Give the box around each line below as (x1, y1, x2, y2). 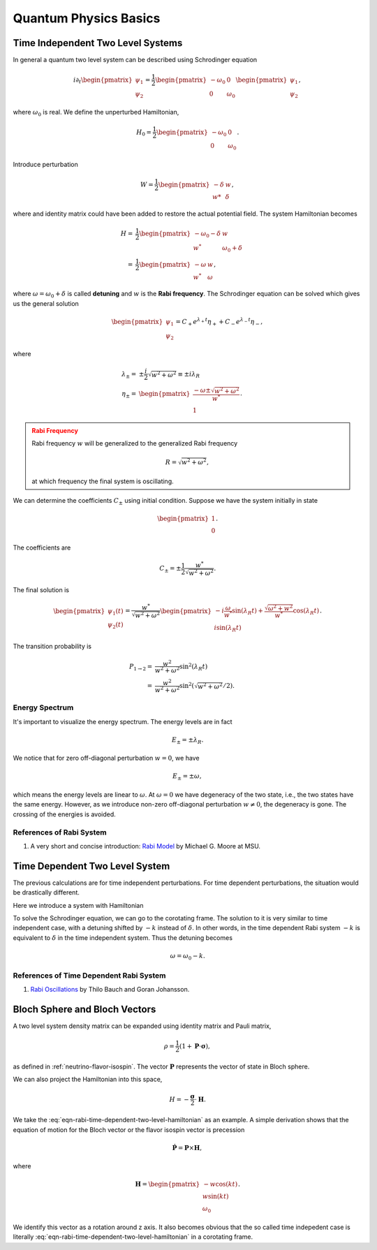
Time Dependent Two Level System (13, 860, 170, 872)
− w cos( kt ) (203, 1180, 238, 1189)
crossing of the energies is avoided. (13, 810, 117, 818)
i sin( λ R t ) (214, 624, 242, 633)
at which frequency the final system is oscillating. (31, 477, 174, 485)
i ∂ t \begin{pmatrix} (73, 75, 133, 85)
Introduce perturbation (13, 161, 78, 169)
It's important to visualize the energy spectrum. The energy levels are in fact (13, 717, 233, 726)
